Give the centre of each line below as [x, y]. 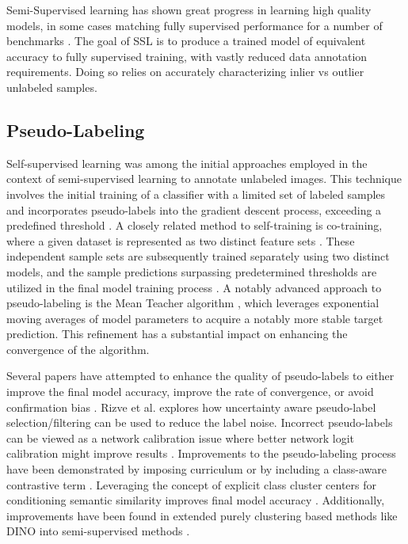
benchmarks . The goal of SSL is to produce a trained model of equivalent [186, 41]
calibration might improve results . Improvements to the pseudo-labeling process [201, 453]
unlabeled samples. [52, 87]
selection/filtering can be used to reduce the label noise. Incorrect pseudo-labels [200, 422]
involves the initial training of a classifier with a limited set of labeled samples [196, 194]
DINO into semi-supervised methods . [98, 531]
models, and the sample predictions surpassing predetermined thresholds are [192, 271]
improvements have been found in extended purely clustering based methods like [202, 515]
